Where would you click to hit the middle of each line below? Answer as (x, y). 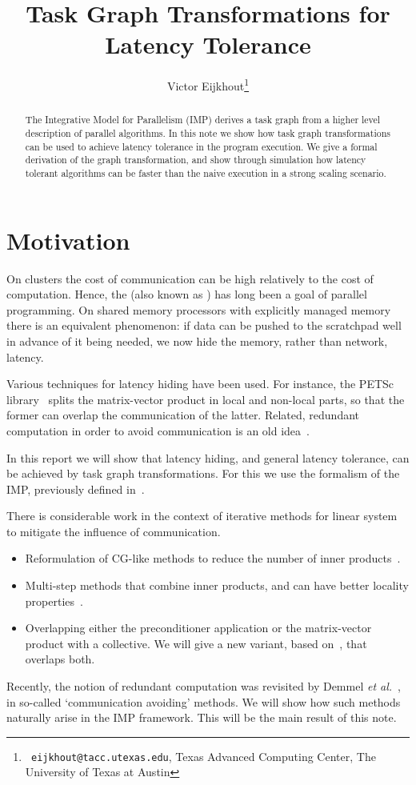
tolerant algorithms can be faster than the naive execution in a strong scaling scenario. (206, 172)
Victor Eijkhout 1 (208, 84)
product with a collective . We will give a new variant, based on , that (196, 643)
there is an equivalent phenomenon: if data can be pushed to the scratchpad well (204, 325)
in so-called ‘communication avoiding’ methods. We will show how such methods (204, 701)
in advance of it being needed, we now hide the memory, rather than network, (197, 340)
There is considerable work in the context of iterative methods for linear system (202, 516)
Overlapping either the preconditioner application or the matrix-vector (198, 628)
